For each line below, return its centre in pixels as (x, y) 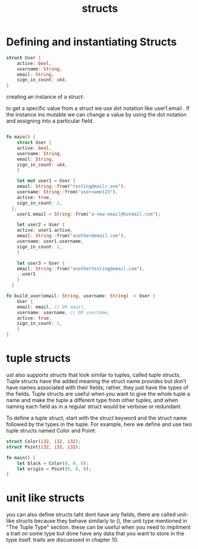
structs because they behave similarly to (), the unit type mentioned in (101, 521)
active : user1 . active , (45, 231)
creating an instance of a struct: (45, 97)
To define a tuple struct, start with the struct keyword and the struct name (97, 418)
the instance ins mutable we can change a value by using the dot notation (97, 115)
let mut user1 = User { (46, 181)
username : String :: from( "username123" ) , (67, 192)
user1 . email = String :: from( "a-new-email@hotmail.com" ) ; (89, 214)
